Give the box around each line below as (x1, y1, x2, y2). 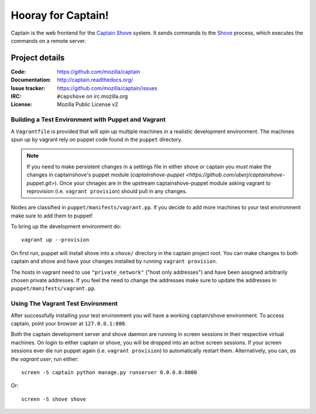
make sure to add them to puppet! (11, 212, 93, 219)
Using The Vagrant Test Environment (11, 300, 118, 308)
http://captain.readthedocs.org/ (57, 76, 133, 83)
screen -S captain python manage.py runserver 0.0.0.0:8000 (21, 369, 197, 375)
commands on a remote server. (11, 37, 86, 44)
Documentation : (11, 76, 51, 83)
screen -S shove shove (21, 396, 87, 402)
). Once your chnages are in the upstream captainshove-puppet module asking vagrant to (54, 179, 271, 186)
